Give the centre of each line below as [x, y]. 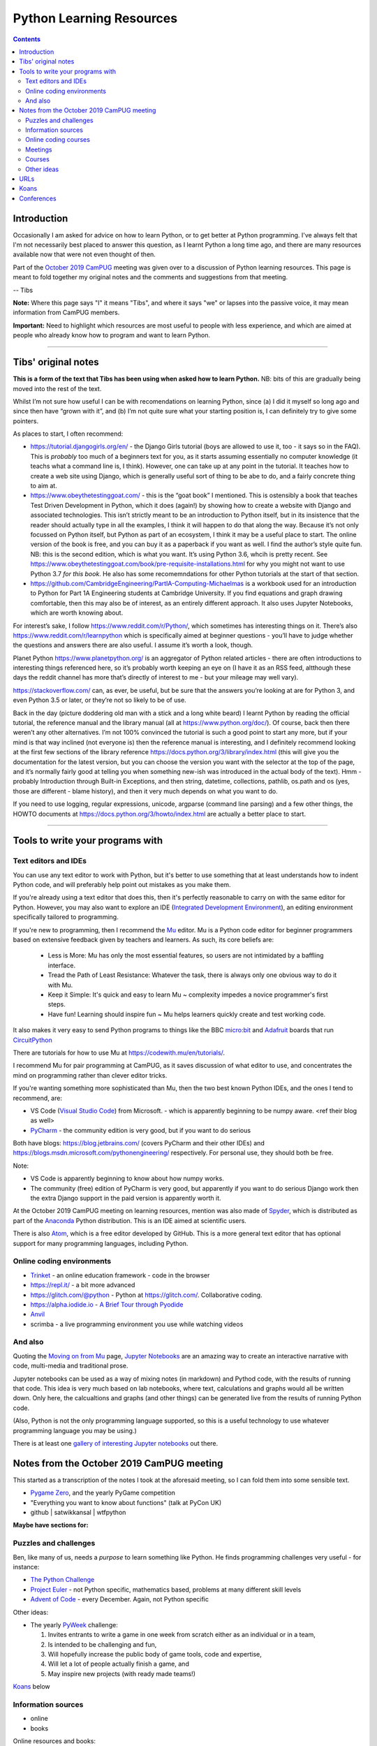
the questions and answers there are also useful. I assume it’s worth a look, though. [133, 645]
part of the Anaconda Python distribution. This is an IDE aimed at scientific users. [130, 1220]
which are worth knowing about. [77, 613]
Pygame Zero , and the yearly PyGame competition [103, 1493]
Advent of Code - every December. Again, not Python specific [120, 1599]
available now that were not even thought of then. [84, 254]
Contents [27, 39]
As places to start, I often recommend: [68, 434]
